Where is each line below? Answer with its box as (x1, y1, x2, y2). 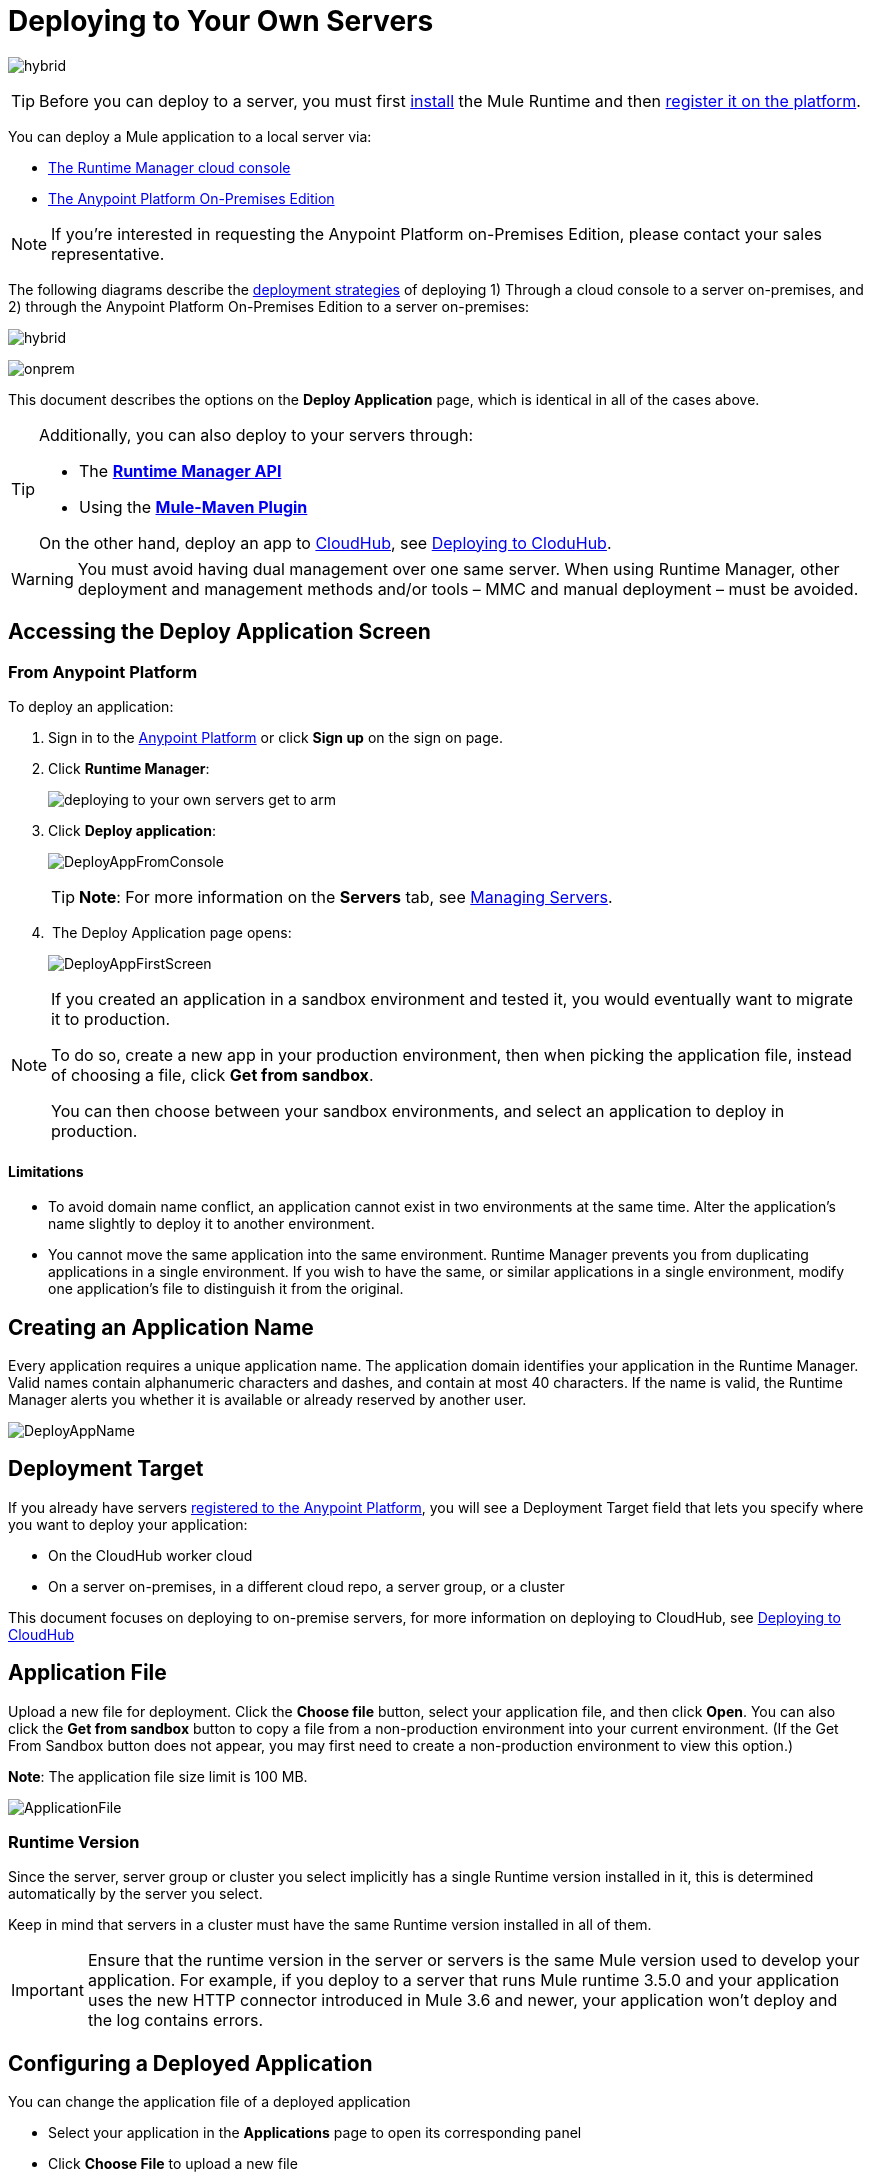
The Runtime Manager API (79, 460, 282, 481)
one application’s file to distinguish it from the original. (48, 1280, 404, 1298)
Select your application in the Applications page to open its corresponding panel (48, 2124, 582, 2142)
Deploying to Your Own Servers (8, 4, 434, 38)
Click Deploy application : (48, 821, 216, 839)
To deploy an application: (8, 697, 174, 715)
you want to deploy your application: (8, 1515, 248, 1533)
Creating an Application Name (8, 1314, 314, 1340)
